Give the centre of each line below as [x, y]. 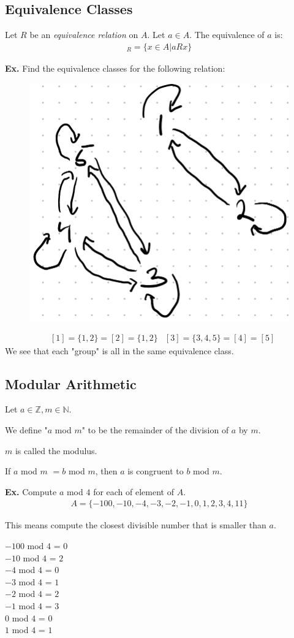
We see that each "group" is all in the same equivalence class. [119, 350]
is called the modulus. [56, 450]
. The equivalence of [227, 35]
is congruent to [156, 471]
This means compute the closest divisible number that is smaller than [136, 525]
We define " [26, 430]
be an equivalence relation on [84, 35]
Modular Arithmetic [71, 383]
